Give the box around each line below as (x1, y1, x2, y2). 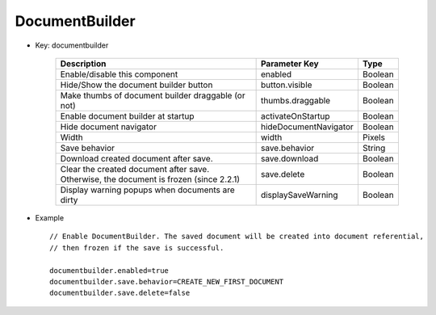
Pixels (362, 132, 385, 143)
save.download (260, 153, 319, 164)
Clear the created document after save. (60, 163, 210, 174)
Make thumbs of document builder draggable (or (60, 90, 245, 101)
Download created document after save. (60, 153, 213, 164)
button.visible (260, 79, 312, 90)
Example (35, 212, 65, 222)
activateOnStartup (260, 110, 330, 121)
